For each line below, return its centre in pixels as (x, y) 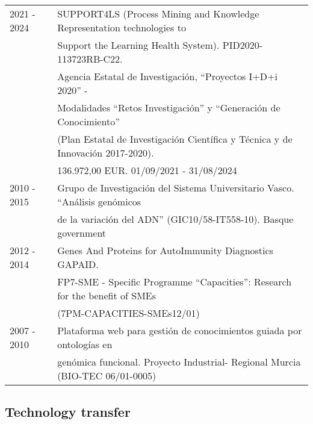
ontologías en (85, 344)
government (82, 233)
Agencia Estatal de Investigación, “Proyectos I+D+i (167, 76)
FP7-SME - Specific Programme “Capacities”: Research (175, 282)
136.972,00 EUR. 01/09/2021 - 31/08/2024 (147, 170)
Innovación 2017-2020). (106, 153)
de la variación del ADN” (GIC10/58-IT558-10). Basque (175, 219)
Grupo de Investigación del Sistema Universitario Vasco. (176, 188)
